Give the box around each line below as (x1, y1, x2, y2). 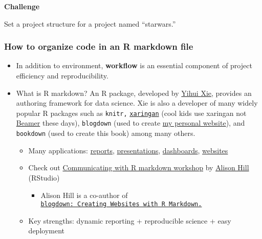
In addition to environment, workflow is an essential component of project (16, 60, 252, 71)
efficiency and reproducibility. (16, 70, 108, 81)
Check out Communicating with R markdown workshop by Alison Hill (28, 162, 249, 173)
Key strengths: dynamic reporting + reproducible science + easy (28, 215, 231, 226)
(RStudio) (28, 172, 60, 183)
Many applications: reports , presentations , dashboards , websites (28, 145, 228, 155)
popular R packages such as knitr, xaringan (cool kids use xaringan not (16, 107, 247, 118)
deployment (28, 225, 64, 236)
